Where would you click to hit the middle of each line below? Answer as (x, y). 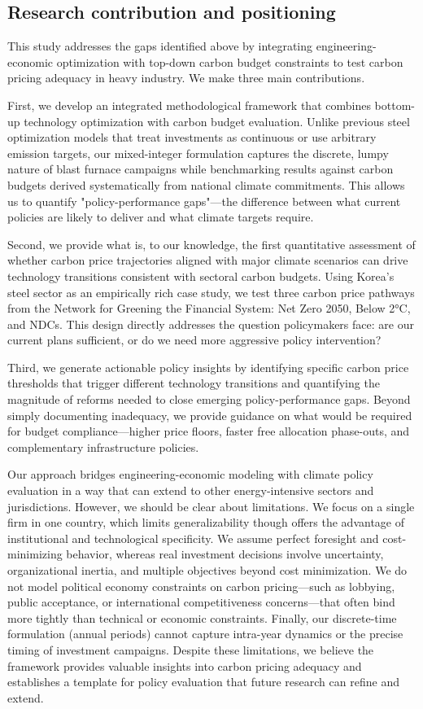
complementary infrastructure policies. (103, 446)
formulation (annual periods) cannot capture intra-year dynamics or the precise (205, 634)
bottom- (395, 105)
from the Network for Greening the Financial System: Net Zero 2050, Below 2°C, (209, 308)
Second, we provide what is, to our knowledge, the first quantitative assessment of (211, 244)
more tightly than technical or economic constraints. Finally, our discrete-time (202, 617)
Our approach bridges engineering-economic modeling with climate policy (190, 474)
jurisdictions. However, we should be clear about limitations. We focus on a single (211, 506)
